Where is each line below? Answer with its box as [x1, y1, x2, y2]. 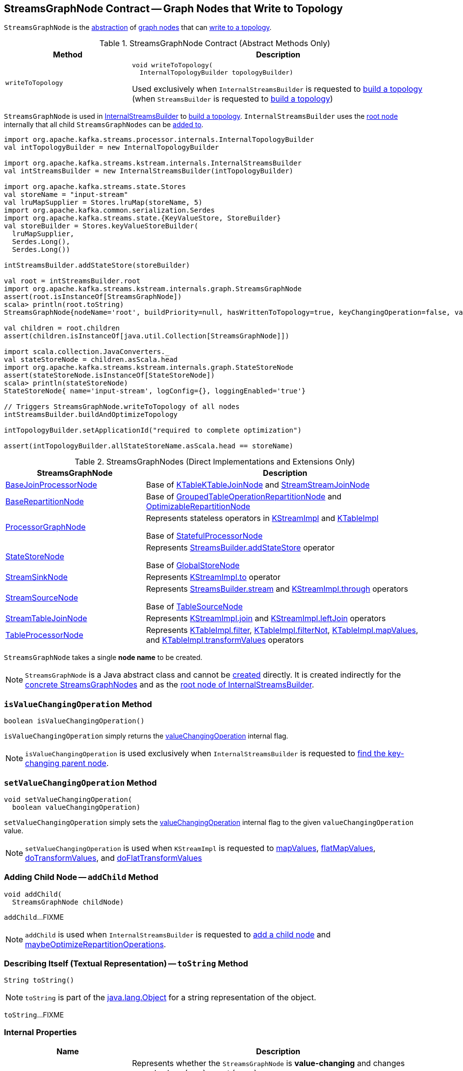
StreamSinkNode [5, 572, 68, 582]
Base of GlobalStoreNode [146, 560, 240, 571]
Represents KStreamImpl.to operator [146, 572, 281, 582]
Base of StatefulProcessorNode [146, 531, 263, 541]
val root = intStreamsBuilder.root [4, 277, 141, 285]
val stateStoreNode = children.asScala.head [4, 356, 178, 364]
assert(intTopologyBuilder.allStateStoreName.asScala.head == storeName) [4, 442, 294, 450]
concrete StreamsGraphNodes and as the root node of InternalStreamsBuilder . [25, 680, 314, 690]
